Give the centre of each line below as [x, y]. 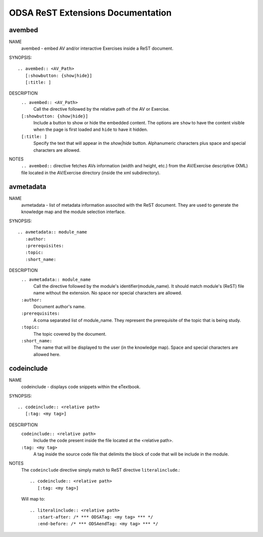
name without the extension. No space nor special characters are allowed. [108, 293]
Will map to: [33, 499]
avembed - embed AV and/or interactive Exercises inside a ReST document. [97, 48]
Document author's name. [59, 307]
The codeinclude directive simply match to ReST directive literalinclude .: [101, 470]
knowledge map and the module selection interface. [74, 212]
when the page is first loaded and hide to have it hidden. [91, 130]
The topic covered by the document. [70, 334]
